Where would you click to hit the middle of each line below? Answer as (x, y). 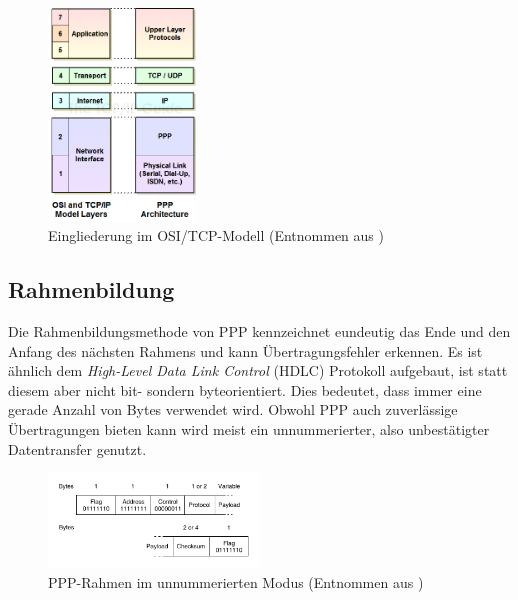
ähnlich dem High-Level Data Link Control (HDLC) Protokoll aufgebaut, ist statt (258, 370)
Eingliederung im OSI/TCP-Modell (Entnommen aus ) (216, 235)
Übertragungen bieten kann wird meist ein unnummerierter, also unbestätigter (249, 428)
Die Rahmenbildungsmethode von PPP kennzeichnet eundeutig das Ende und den (259, 330)
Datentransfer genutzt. (77, 448)
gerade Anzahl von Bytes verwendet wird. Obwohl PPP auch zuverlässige (233, 409)
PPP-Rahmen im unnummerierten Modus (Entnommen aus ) (236, 582)
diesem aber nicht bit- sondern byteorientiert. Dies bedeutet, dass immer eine (245, 389)
